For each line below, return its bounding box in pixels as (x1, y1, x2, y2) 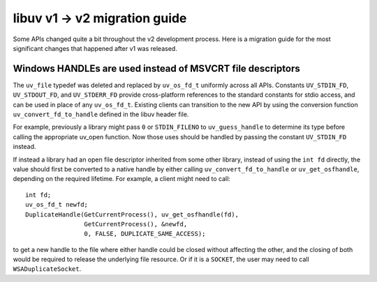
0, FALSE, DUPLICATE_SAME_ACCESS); (84, 230, 206, 238)
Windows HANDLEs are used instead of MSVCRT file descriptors (13, 63, 300, 75)
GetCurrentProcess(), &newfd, (84, 220, 188, 228)
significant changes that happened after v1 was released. (13, 44, 177, 52)
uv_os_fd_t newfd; (25, 201, 89, 209)
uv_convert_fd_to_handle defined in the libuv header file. (13, 110, 189, 118)
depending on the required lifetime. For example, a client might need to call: (13, 175, 230, 183)
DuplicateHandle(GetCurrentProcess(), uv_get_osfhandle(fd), (25, 210, 239, 219)
